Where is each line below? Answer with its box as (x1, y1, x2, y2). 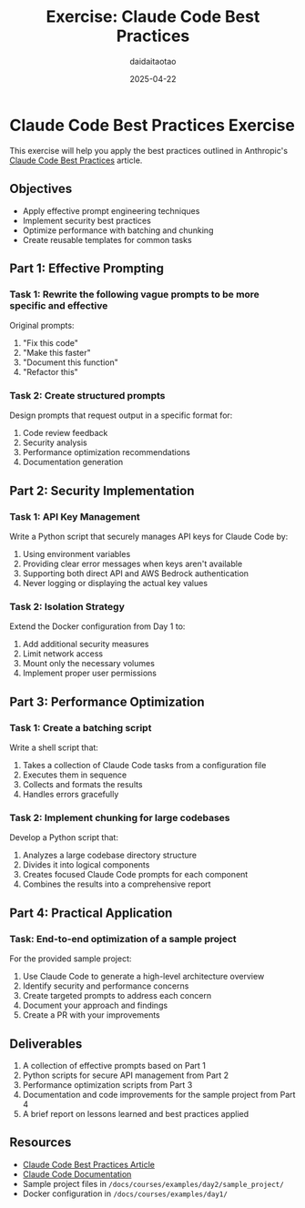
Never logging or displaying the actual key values (22, 578, 208, 589)
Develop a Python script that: (9, 832, 118, 843)
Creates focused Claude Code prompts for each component (22, 869, 249, 880)
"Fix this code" (22, 338, 79, 349)
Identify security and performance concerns (22, 980, 189, 991)
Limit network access (22, 648, 104, 659)
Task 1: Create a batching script (9, 721, 152, 734)
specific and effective (9, 299, 108, 311)
